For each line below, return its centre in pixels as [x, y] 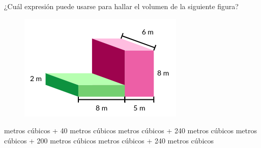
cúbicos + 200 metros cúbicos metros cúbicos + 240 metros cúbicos [109, 140]
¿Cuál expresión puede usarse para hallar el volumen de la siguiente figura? [121, 6]
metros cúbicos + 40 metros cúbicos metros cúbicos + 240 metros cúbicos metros [130, 131]
